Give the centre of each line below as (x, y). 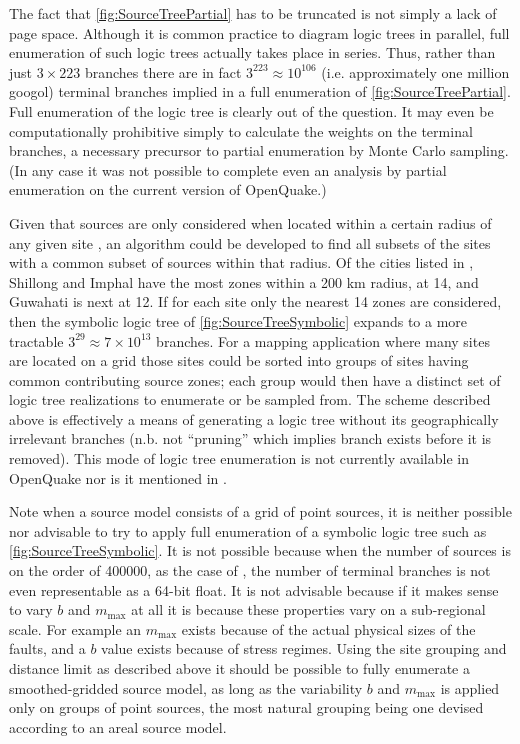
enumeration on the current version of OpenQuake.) (168, 189)
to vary (31, 609)
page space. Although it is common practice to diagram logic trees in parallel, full (259, 32)
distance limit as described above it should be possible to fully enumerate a (239, 668)
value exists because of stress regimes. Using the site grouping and (304, 648)
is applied (470, 687)
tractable (36, 340)
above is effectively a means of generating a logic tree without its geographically (254, 418)
